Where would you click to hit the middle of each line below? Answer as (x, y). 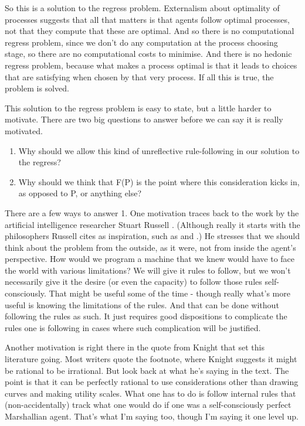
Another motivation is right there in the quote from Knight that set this (135, 347)
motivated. (24, 130)
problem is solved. (37, 88)
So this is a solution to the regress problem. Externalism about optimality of (142, 8)
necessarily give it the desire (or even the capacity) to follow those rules (133, 282)
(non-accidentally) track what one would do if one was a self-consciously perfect (148, 405)
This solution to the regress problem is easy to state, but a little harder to (138, 108)
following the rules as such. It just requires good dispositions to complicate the (146, 316)
